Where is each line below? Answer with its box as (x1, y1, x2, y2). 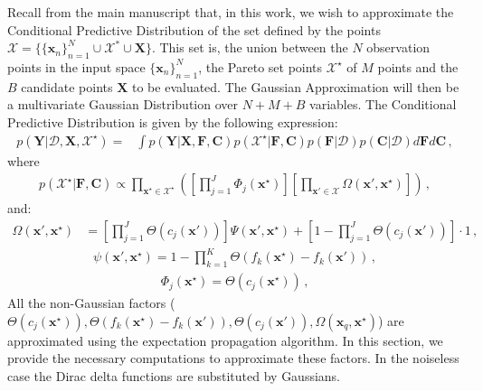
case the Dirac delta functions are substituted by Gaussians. (7, 366, 341, 385)
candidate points (21, 77, 113, 96)
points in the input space (7, 57, 146, 76)
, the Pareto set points (198, 57, 323, 76)
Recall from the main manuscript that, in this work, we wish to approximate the (7, 3, 454, 21)
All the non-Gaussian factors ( (7, 293, 175, 312)
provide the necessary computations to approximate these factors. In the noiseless (7, 349, 459, 368)
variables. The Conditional (309, 95, 457, 114)
